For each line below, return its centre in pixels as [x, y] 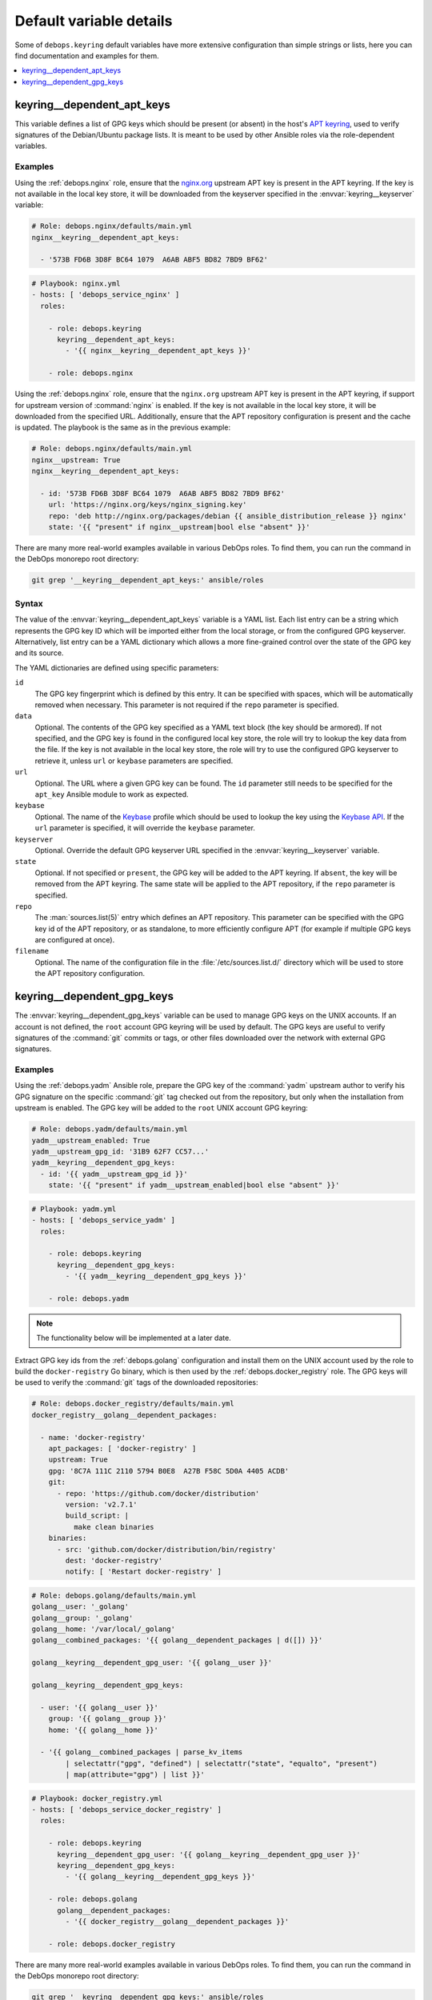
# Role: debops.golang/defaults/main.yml [114, 1595]
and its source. [39, 653]
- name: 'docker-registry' [93, 1437]
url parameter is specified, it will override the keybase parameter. [145, 828]
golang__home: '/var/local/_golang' [104, 1629]
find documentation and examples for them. [87, 55]
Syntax [29, 603]
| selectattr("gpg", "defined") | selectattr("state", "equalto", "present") [221, 1763]
